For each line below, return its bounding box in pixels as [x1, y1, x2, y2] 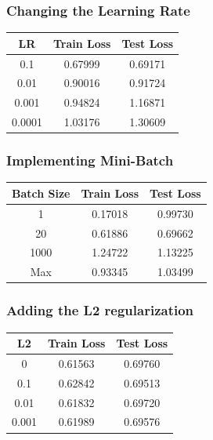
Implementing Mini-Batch [6, 151, 174, 170]
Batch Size [12, 184, 70, 201]
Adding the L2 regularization [6, 300, 194, 320]
